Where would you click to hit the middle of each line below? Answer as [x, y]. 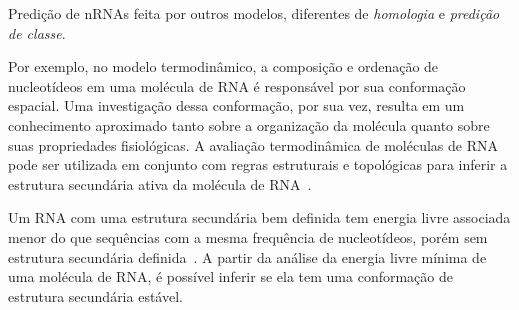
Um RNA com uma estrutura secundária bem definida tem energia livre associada [259, 217]
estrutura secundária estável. [95, 295]
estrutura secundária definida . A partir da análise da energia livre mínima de [247, 256]
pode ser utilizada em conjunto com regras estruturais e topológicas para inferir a [258, 164]
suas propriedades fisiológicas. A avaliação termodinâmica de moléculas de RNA [253, 144]
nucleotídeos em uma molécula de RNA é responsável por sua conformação [237, 85]
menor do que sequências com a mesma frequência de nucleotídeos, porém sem [248, 236]
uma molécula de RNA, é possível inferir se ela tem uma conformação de [230, 276]
